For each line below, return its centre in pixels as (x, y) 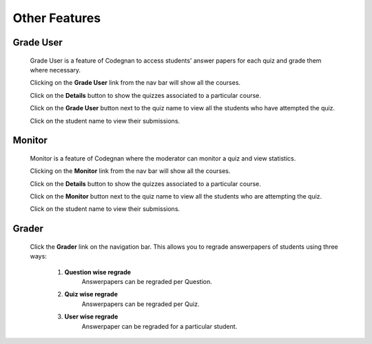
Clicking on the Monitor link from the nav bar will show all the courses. (130, 171)
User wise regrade (91, 316)
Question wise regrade (97, 272)
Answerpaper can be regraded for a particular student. (159, 326)
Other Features (57, 18)
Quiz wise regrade (91, 294)
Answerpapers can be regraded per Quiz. (141, 304)
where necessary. (55, 70)
